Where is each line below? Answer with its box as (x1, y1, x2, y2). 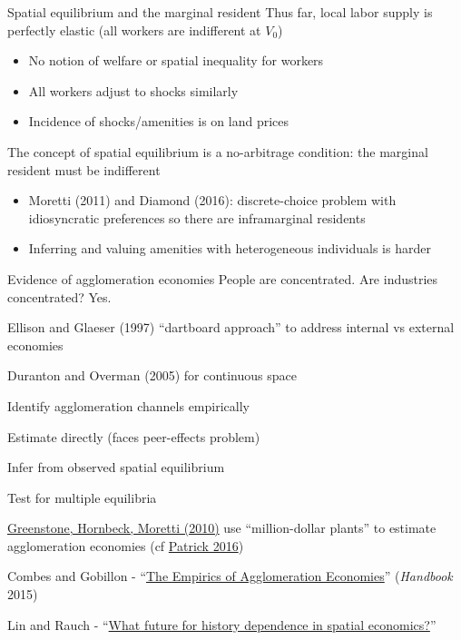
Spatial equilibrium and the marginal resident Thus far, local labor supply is (7, 3, 433, 21)
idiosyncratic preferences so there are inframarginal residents (28, 208, 366, 227)
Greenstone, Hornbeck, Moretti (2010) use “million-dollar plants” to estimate (7, 518, 436, 537)
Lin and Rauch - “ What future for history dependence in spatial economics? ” (7, 615, 436, 634)
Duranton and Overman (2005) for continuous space (7, 366, 297, 385)
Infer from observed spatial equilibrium (7, 458, 225, 477)
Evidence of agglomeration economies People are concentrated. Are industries (7, 269, 438, 288)
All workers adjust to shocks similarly (28, 81, 239, 100)
